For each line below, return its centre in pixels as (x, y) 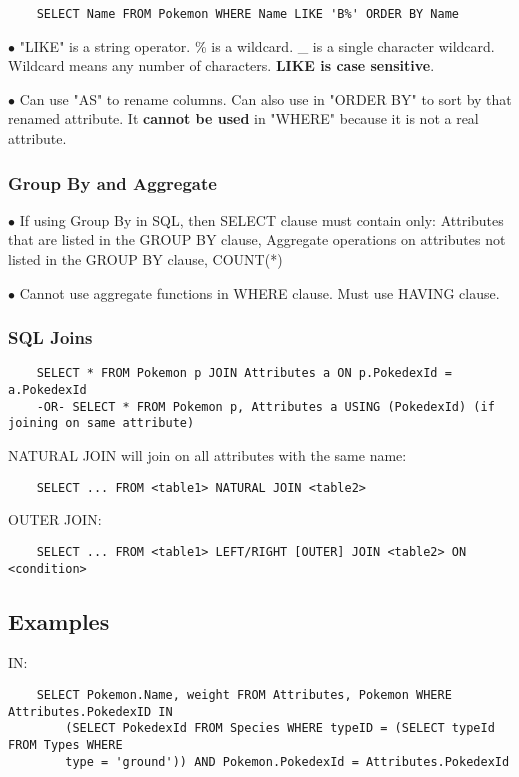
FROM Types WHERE (65, 744)
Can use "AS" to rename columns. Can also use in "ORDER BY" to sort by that (265, 98)
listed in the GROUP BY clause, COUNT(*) (145, 259)
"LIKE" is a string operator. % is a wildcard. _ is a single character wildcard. (257, 45)
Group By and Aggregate (112, 182)
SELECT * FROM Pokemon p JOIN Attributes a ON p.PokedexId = (244, 373)
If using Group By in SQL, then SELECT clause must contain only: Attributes (261, 219)
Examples (59, 620)
